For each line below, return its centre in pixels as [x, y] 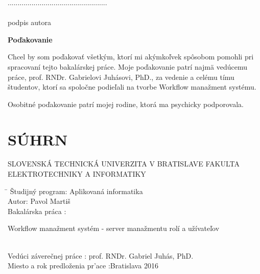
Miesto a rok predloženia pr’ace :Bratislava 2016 [83, 266]
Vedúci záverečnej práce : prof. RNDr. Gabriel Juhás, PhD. [101, 255]
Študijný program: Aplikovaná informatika [76, 191]
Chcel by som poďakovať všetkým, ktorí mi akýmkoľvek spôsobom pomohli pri [131, 57]
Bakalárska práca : [37, 211]
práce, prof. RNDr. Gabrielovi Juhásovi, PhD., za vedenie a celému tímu [121, 77]
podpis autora [29, 22]
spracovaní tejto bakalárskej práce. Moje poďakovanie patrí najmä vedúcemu [127, 66]
